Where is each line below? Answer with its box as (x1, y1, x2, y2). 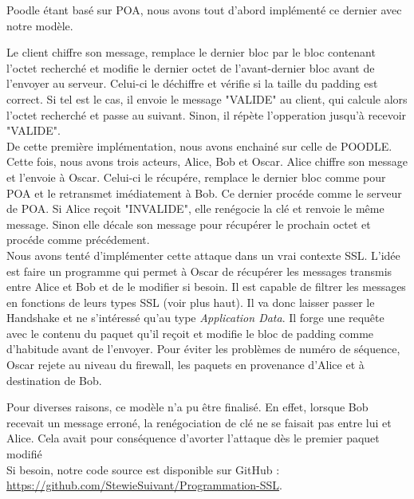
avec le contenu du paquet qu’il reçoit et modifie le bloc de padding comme (6, 324, 374, 341)
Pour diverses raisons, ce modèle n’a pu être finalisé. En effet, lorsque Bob (6, 399, 369, 415)
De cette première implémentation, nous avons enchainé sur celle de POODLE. (6, 137, 392, 154)
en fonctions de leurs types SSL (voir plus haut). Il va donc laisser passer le (6, 293, 375, 310)
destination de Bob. (6, 371, 102, 388)
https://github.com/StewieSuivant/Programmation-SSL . (6, 477, 282, 493)
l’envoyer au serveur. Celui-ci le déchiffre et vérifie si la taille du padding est (6, 75, 378, 92)
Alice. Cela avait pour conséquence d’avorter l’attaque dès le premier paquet (6, 430, 380, 446)
